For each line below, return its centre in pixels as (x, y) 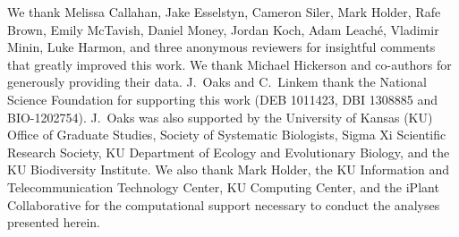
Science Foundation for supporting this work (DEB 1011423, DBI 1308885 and (222, 99)
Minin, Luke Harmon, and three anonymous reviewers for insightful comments (221, 47)
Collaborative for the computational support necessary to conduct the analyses (224, 204)
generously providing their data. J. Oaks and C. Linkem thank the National (217, 82)
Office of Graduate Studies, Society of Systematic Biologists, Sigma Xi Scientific (227, 135)
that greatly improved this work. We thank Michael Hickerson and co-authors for (229, 64)
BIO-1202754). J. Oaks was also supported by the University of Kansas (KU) (220, 117)
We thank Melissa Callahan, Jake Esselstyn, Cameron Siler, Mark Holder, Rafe (224, 12)
